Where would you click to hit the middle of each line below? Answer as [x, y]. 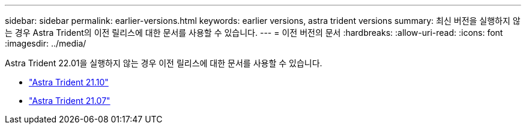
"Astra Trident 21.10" [69, 82]
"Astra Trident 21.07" [70, 101]
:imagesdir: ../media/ [46, 43]
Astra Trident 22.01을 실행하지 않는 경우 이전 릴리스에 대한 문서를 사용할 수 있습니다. [164, 63]
